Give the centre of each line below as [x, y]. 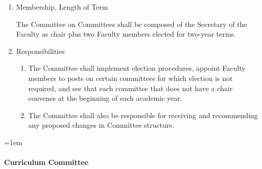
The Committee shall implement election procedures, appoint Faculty [137, 68]
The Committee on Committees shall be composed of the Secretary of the [132, 24]
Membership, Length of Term [62, 7]
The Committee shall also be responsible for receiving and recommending [143, 115]
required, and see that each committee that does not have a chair [130, 88]
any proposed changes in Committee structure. [101, 125]
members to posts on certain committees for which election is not [130, 78]
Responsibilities [40, 51]
